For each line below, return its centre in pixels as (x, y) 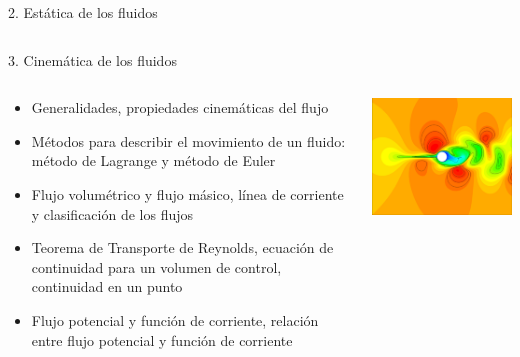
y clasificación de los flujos (112, 213)
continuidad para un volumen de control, (156, 266)
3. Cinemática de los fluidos (92, 59)
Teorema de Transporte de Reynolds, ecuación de (182, 247)
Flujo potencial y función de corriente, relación (175, 319)
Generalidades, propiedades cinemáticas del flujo (180, 107)
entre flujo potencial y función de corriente (162, 339)
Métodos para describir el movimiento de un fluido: (188, 140)
